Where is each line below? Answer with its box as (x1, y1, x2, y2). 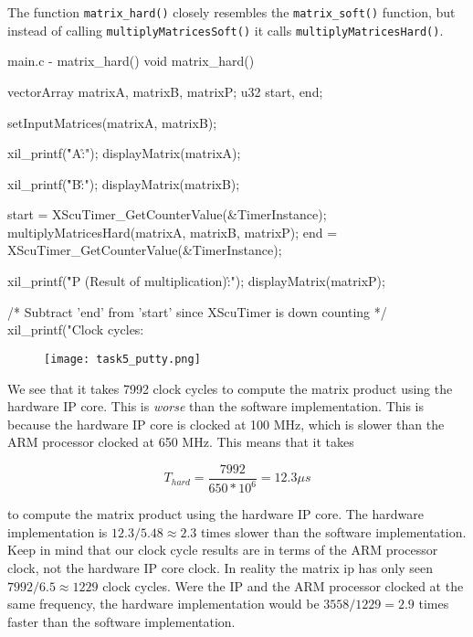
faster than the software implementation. (7, 611, 236, 631)
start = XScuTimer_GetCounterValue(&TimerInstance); (7, 205, 327, 224)
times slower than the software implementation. (200, 522, 467, 541)
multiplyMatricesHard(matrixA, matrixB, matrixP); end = (7, 222, 338, 241)
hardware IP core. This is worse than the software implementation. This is (7, 397, 425, 416)
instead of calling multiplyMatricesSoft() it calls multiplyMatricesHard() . (7, 20, 444, 39)
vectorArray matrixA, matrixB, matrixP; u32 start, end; (7, 81, 323, 101)
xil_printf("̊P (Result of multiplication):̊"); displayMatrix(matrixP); (7, 271, 385, 291)
